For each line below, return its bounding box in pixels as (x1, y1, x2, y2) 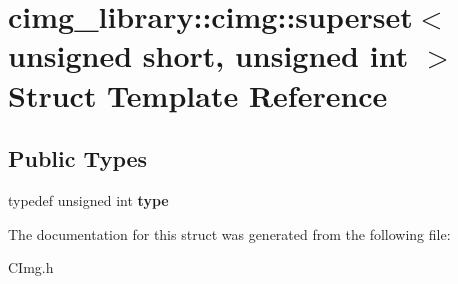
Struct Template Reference (8, 74, 388, 115)
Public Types (8, 143, 148, 174)
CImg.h (8, 257, 54, 278)
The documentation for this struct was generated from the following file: (8, 223, 451, 244)
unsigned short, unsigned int (8, 35, 409, 76)
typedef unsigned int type (8, 189, 169, 210)
